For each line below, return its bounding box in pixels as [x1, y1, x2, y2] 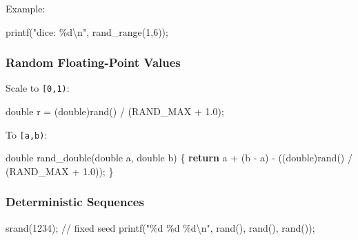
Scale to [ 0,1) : [6, 81, 70, 95]
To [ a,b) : [6, 127, 48, 141]
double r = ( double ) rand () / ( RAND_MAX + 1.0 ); [6, 104, 224, 119]
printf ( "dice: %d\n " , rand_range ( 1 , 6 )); [6, 24, 168, 39]
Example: [6, 1, 46, 15]
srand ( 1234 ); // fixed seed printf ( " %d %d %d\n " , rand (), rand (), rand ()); [6, 220, 315, 234]
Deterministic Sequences [6, 193, 144, 210]
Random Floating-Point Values [6, 54, 181, 71]
